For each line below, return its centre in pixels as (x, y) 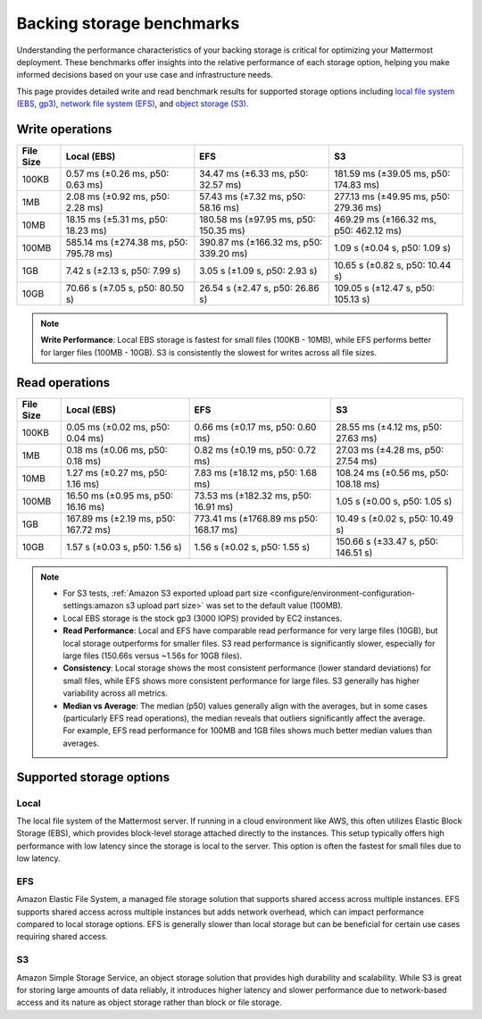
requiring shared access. (62, 937)
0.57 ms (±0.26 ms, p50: (117, 174)
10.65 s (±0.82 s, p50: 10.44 (392, 265)
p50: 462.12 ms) (367, 230)
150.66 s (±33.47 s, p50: (387, 541)
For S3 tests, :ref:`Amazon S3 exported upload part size (165, 593)
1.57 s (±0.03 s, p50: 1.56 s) (124, 547)
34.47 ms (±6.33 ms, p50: (254, 174)
